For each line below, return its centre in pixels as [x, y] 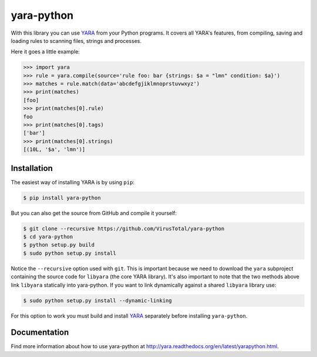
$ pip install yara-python [62, 198]
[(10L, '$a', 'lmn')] [54, 149]
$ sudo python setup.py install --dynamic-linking [98, 300]
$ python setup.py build [59, 245]
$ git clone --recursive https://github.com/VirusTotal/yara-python [124, 228]
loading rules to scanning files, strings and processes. [76, 41]
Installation [32, 168]
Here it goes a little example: [45, 52]
